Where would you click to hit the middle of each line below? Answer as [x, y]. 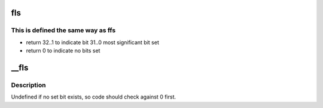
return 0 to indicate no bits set [63, 51]
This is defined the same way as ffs [63, 30]
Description [28, 85]
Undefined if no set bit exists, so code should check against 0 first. [94, 97]
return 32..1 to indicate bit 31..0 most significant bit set [93, 42]
